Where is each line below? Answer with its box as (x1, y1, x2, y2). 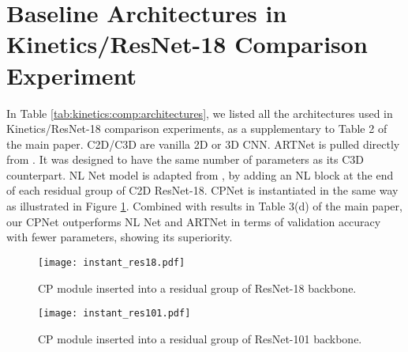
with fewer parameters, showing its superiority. (6, 229, 233, 245)
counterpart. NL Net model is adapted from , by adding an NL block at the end (6, 166, 394, 183)
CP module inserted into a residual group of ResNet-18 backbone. (38, 279, 357, 296)
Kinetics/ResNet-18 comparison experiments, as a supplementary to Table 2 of (6, 120, 387, 137)
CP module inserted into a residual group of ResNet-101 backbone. (38, 330, 362, 346)
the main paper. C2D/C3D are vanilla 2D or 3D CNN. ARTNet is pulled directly (6, 135, 400, 152)
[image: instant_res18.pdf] (38, 256, 185, 268)
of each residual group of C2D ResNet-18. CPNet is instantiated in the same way (6, 182, 399, 199)
